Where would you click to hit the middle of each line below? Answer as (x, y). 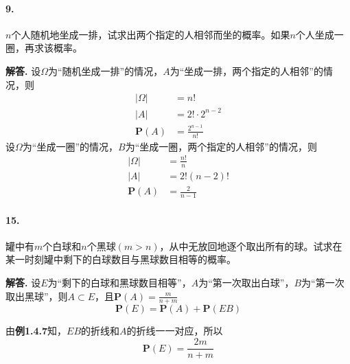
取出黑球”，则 (37, 296)
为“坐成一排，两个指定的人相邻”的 (246, 70)
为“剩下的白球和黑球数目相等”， (119, 283)
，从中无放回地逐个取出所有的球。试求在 (251, 246)
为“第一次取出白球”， (246, 283)
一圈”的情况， (87, 146)
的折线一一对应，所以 (175, 331)
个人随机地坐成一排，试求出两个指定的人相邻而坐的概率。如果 (151, 34)
